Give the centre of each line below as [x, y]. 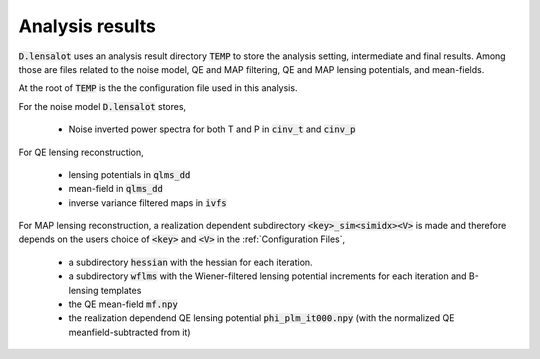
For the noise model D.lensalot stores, [102, 106]
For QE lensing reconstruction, [81, 152]
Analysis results [87, 26]
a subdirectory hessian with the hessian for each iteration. [191, 262]
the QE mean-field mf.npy [123, 304]
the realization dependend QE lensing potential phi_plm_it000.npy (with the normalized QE [261, 318]
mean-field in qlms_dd [116, 189]
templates [121, 290]
